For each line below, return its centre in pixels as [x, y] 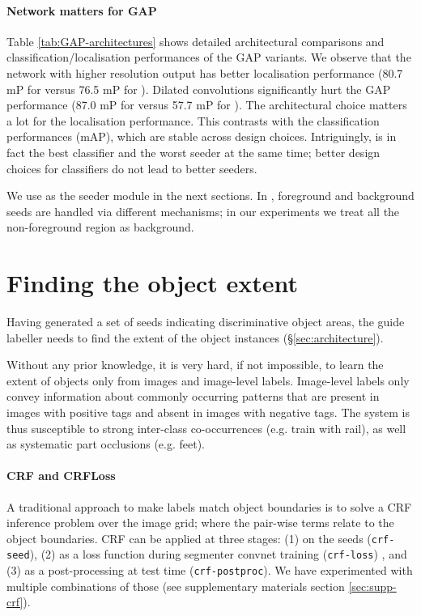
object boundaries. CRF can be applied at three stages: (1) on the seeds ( [189, 538]
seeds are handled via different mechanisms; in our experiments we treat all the [203, 211]
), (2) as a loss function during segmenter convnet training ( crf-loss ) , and [218, 554]
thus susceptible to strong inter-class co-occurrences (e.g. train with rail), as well [206, 428]
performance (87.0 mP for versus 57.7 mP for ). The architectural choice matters [207, 105]
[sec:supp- [372, 586]
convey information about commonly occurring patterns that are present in [193, 396]
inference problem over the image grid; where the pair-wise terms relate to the [200, 523]
